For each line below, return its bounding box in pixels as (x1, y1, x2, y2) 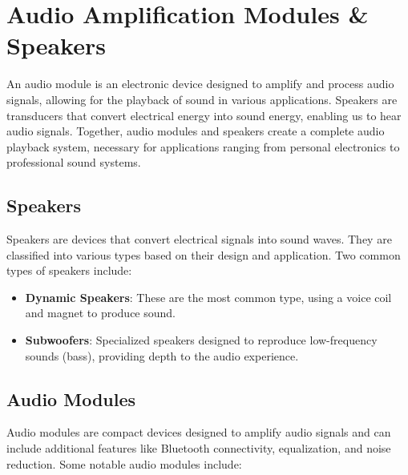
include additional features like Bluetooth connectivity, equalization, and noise (6, 440, 391, 457)
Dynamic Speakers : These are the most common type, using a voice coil (25, 288, 392, 305)
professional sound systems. (6, 154, 141, 171)
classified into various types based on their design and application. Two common (6, 246, 401, 263)
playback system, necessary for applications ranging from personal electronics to (6, 138, 400, 155)
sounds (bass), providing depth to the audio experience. (25, 347, 299, 364)
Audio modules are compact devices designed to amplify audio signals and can (6, 424, 391, 441)
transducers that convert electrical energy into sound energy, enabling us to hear (6, 107, 402, 123)
